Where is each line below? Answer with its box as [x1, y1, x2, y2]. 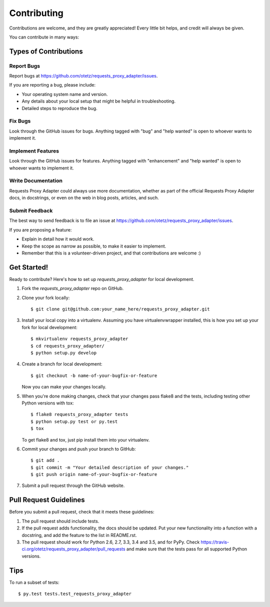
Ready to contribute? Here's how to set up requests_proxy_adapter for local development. [9, 276, 194, 282]
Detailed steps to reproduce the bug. [21, 105, 97, 111]
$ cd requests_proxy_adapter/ [30, 343, 105, 348]
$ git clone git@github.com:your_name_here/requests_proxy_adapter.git [30, 306, 210, 312]
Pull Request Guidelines [9, 495, 85, 504]
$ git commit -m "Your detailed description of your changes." [30, 464, 189, 470]
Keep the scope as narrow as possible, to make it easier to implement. [21, 243, 166, 249]
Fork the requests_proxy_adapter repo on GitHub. [21, 285, 124, 291]
